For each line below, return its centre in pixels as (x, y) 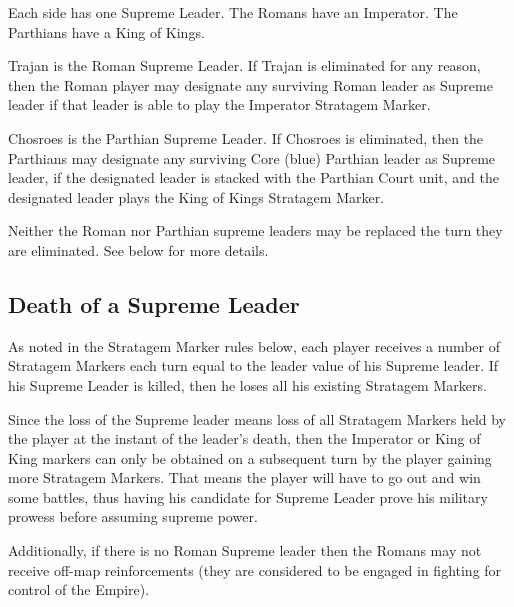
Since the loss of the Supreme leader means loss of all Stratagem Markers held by (257, 418)
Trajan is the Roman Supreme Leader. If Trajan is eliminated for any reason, (244, 65)
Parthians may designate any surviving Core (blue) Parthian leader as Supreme (252, 157)
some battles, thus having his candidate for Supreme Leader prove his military (248, 496)
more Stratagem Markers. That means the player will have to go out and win (244, 477)
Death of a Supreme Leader (154, 303)
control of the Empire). (79, 589)
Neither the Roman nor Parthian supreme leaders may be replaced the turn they (255, 230)
